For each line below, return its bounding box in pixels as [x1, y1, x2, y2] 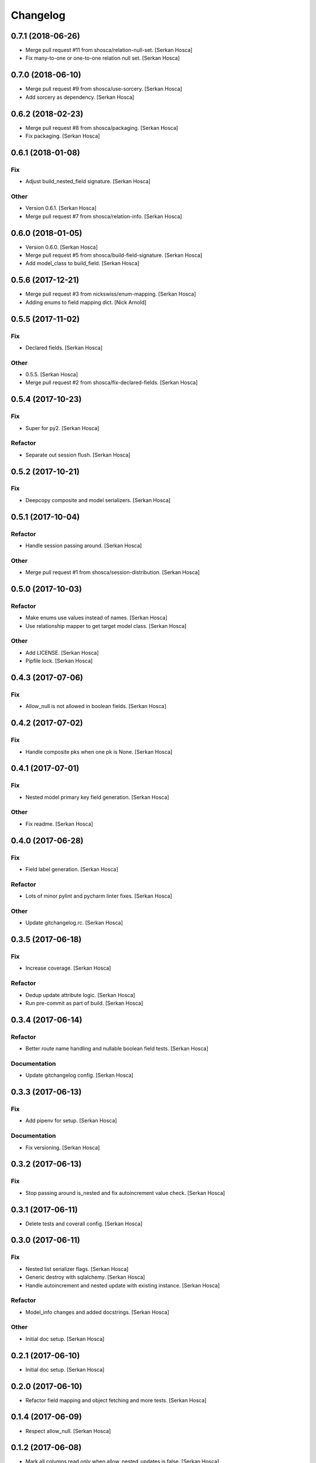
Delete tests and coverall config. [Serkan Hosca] [25, 1220, 143, 1227]
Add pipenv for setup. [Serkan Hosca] [25, 1117, 117, 1124]
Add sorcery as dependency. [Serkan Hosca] [25, 94, 135, 101]
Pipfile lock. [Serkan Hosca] [25, 657, 93, 664]
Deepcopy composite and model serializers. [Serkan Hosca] [25, 496, 171, 503]
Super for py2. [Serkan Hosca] [25, 424, 99, 431]
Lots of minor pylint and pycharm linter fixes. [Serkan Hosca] [25, 892, 173, 899]
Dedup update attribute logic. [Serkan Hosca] [25, 991, 136, 998]
